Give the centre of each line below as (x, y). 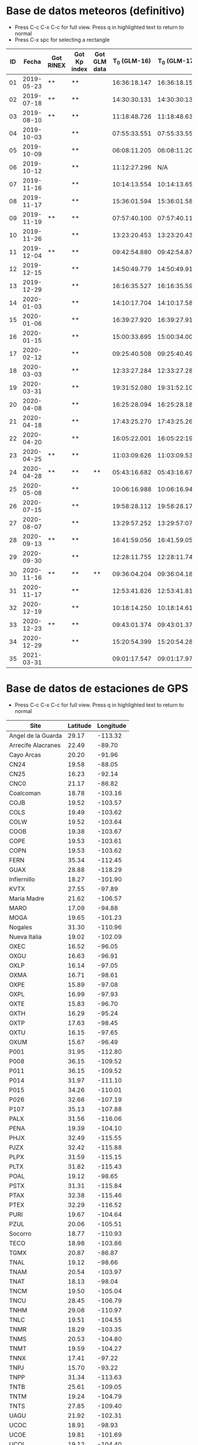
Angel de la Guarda (36, 735)
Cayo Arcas (25, 754)
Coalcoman (25, 793)
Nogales (21, 927)
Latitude (80, 725)
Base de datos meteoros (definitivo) (95, 11)
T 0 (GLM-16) (132, 62)
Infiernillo (22, 879)
